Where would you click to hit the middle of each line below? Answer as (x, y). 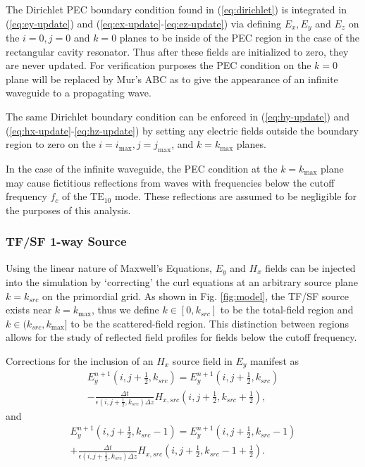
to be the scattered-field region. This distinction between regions (210, 323)
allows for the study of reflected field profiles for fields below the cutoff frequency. (181, 337)
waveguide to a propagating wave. (79, 93)
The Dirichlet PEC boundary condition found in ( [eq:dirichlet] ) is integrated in (176, 9)
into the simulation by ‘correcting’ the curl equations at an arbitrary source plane (182, 282)
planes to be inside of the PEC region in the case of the (239, 38)
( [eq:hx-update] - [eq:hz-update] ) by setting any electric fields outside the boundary (182, 130)
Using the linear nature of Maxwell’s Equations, (109, 267)
